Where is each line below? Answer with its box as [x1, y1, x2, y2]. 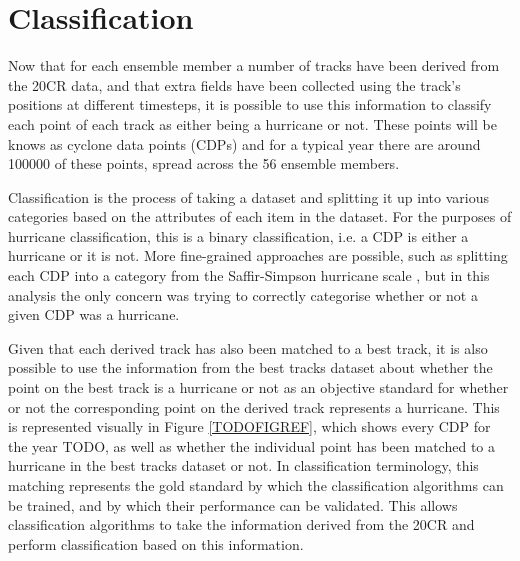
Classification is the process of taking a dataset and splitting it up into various [8, 186, 489, 207]
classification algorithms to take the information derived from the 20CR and [8, 514, 475, 535]
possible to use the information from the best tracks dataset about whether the [8, 357, 493, 378]
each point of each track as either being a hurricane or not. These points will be [8, 113, 497, 134]
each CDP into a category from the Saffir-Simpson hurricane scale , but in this [8, 265, 490, 286]
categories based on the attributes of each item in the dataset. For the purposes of [8, 206, 512, 227]
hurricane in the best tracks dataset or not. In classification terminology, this [8, 455, 479, 476]
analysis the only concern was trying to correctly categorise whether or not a [8, 284, 478, 305]
